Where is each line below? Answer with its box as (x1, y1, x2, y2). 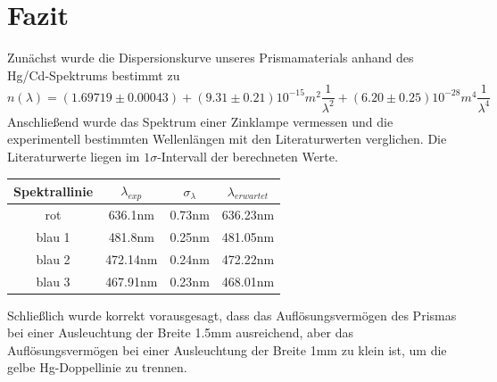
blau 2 (36, 249, 70, 268)
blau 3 (36, 271, 70, 290)
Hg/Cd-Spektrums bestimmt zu (7, 65, 180, 84)
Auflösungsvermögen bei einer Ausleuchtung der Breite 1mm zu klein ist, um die (7, 340, 447, 359)
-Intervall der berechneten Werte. (157, 146, 338, 165)
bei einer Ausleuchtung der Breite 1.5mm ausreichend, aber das (7, 323, 353, 342)
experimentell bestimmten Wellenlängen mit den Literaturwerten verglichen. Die (7, 129, 447, 148)
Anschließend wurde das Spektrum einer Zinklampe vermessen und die (7, 112, 393, 130)
